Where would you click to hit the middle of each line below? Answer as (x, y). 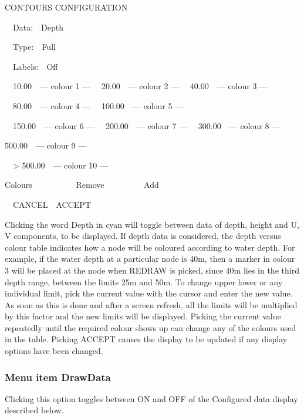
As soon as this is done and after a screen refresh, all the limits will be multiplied (151, 304)
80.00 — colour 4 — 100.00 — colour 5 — (98, 105)
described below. (34, 410)
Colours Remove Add (82, 185)
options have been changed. (54, 351)
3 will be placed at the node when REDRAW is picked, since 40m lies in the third (152, 270)
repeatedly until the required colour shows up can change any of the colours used (151, 327)
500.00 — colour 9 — (46, 145)
